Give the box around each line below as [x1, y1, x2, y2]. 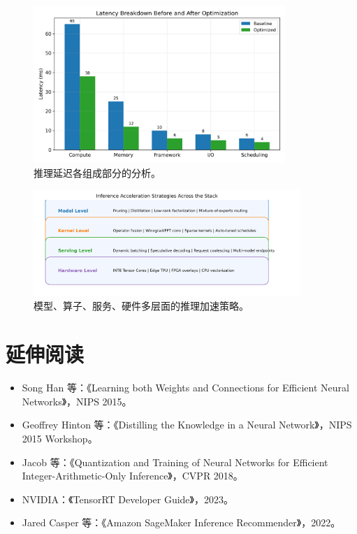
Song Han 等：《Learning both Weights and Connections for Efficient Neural [22, 380, 349, 395]
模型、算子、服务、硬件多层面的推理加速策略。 [34, 298, 249, 313]
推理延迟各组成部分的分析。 [34, 165, 161, 180]
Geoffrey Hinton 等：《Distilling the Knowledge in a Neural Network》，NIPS [22, 417, 352, 432]
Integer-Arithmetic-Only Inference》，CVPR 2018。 [22, 468, 243, 483]
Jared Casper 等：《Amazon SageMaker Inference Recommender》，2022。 [22, 515, 341, 530]
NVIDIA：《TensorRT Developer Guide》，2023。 [22, 491, 233, 506]
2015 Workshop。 [22, 431, 98, 445]
